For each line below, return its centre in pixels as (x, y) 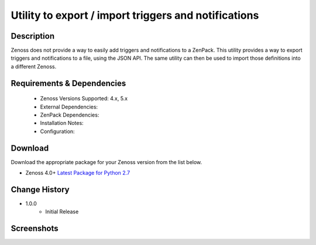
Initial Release (62, 212)
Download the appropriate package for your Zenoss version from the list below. (107, 162)
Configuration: (58, 131)
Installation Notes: (62, 123)
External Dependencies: (69, 107)
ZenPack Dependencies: (70, 115)
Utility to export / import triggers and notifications (135, 15)
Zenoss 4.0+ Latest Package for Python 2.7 (78, 173)
